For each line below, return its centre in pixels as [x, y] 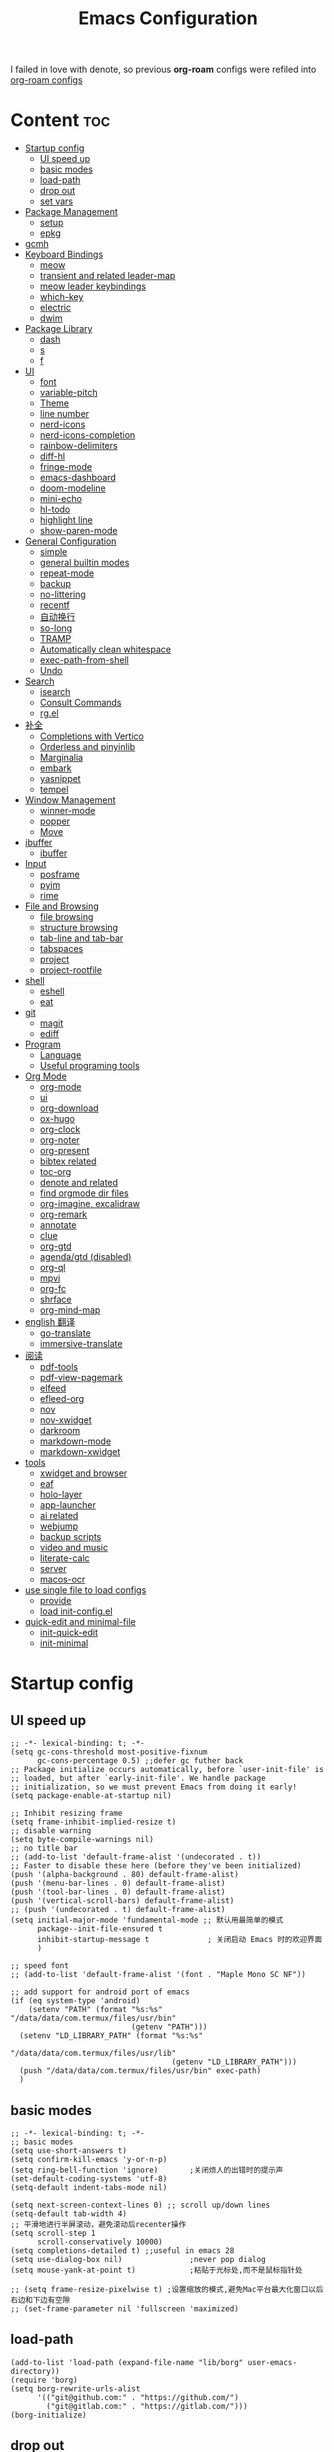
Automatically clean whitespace [105, 649]
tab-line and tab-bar [81, 938]
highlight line [66, 520]
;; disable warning [51, 1831]
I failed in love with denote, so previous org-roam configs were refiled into [163, 69]
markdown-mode [75, 1441]
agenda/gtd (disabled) [85, 1257]
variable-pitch [68, 393]
